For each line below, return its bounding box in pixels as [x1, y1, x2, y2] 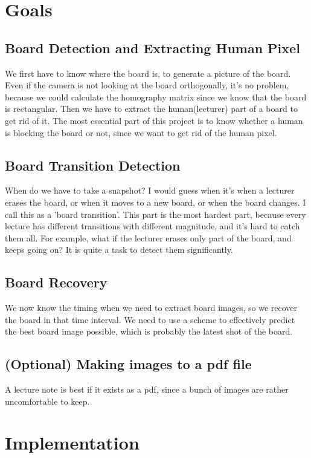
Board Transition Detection [5, 155, 181, 174]
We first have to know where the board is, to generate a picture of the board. [5, 67, 291, 79]
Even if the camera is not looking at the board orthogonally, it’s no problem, [5, 79, 289, 91]
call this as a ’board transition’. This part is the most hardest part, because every [5, 208, 306, 220]
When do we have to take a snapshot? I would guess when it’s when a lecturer [5, 184, 295, 197]
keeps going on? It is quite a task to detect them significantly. [5, 243, 233, 256]
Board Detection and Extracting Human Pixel [5, 38, 300, 57]
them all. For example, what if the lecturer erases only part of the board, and [5, 231, 292, 244]
